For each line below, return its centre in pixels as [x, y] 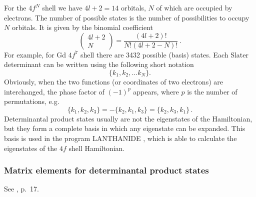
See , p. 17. [22, 189]
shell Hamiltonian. [97, 148]
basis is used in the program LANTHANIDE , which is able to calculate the [120, 138]
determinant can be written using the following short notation [99, 64]
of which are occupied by [194, 7]
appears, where [156, 91]
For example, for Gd [35, 54]
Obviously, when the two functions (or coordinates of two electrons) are [113, 81]
